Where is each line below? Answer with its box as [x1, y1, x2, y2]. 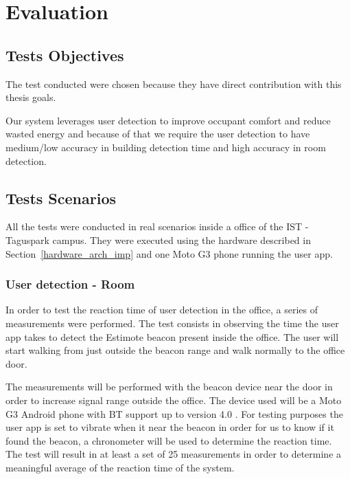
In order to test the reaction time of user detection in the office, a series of [5, 302, 318, 317]
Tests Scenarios [5, 187, 116, 208]
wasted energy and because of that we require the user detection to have [5, 126, 310, 141]
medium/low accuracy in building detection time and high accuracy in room [5, 140, 326, 154]
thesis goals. [5, 90, 56, 104]
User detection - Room [5, 276, 135, 293]
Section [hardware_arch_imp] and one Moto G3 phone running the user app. [5, 246, 333, 260]
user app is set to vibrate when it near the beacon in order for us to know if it [5, 420, 334, 434]
